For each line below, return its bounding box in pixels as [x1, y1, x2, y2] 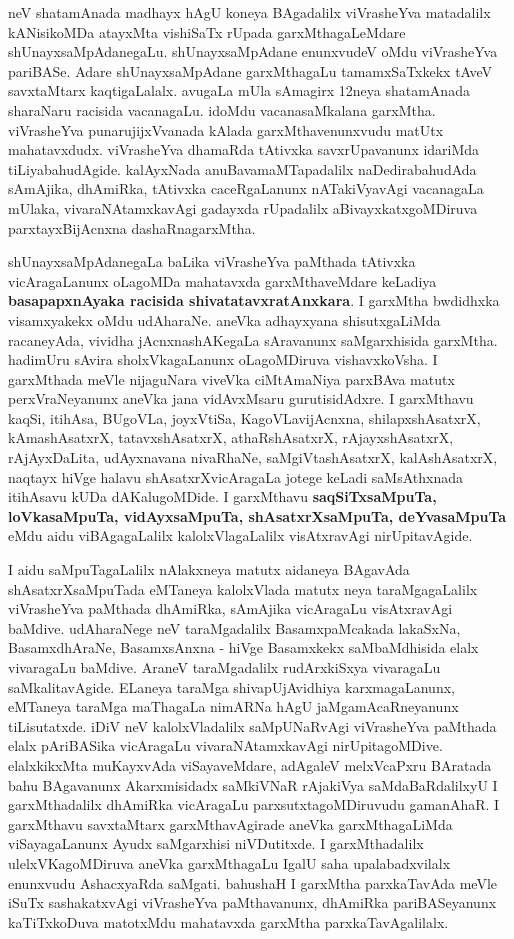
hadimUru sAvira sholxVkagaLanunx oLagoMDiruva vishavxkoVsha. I [8, 349, 438, 370]
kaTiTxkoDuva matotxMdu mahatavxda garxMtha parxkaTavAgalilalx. [8, 911, 449, 932]
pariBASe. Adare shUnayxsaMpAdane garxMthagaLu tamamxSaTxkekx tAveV [8, 60, 493, 81]
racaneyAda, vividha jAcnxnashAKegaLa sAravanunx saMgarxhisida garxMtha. [8, 329, 498, 350]
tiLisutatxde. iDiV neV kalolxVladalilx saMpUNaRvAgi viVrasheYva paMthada [8, 715, 497, 736]
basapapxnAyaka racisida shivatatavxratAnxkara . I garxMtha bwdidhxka [8, 290, 500, 311]
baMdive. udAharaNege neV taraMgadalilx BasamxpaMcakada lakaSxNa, [8, 617, 461, 638]
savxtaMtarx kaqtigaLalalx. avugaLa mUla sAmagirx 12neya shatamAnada [8, 80, 470, 101]
